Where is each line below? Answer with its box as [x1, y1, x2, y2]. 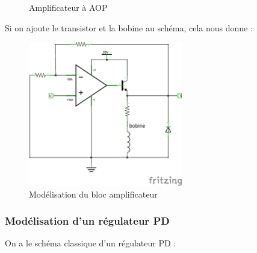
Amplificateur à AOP [29, 1, 108, 13]
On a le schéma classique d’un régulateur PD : [5, 237, 176, 249]
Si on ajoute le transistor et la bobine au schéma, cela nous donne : [5, 21, 253, 34]
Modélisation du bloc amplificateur [29, 187, 158, 200]
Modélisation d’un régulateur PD [5, 213, 170, 228]
